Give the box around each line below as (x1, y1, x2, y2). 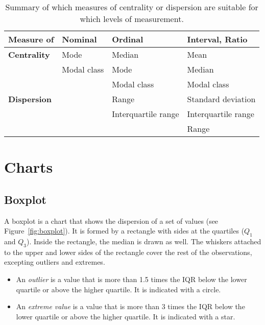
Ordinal (112, 33, 143, 45)
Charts (4, 156, 53, 177)
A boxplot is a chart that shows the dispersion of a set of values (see (4, 215, 219, 226)
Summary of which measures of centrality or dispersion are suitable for (5, 1, 258, 13)
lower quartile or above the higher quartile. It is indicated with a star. (16, 311, 235, 321)
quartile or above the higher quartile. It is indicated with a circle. (16, 284, 221, 294)
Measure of (8, 33, 54, 45)
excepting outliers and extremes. (4, 257, 105, 267)
